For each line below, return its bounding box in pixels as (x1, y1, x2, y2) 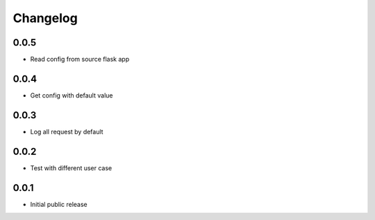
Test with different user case (30, 163, 112, 172)
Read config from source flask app (30, 55, 130, 64)
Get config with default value (30, 91, 113, 100)
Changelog (12, 10, 78, 26)
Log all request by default (30, 127, 103, 136)
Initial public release (30, 200, 88, 208)
